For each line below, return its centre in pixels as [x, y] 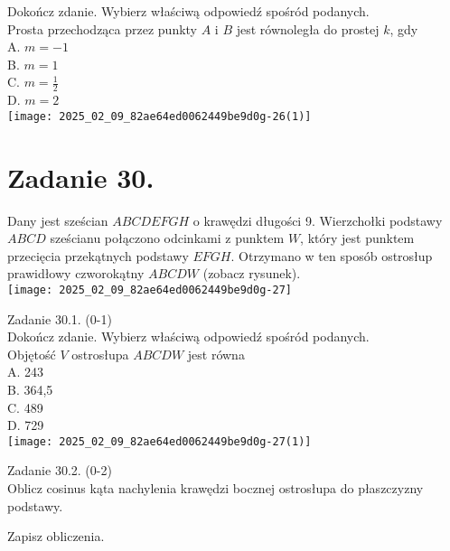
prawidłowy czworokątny [76, 273]
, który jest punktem [357, 238]
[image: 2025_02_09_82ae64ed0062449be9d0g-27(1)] [159, 441]
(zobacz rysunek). [252, 273]
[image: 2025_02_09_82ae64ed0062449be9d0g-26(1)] [159, 116]
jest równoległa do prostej [308, 28]
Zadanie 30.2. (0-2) [60, 470]
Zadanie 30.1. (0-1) [60, 318]
